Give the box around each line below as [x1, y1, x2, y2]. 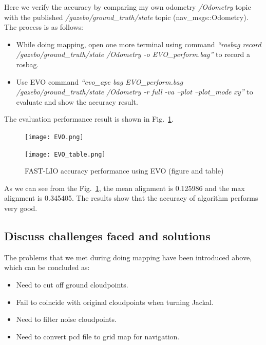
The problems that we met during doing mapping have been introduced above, [4, 252, 252, 262]
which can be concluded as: [4, 262, 90, 273]
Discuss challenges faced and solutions [4, 228, 211, 244]
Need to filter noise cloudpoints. [16, 314, 117, 324]
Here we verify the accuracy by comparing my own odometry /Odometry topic [4, 2, 251, 12]
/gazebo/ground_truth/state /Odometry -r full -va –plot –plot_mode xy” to [16, 86, 253, 97]
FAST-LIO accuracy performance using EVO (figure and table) [25, 165, 224, 176]
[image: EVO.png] [25, 133, 84, 141]
